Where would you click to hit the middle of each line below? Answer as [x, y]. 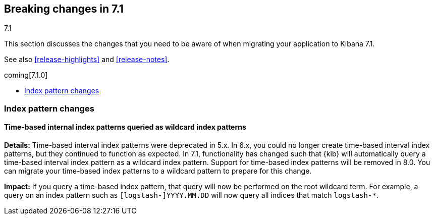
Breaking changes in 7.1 [64, 9]
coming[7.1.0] [26, 75]
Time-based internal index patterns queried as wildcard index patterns [125, 127]
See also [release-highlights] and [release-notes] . [87, 60]
